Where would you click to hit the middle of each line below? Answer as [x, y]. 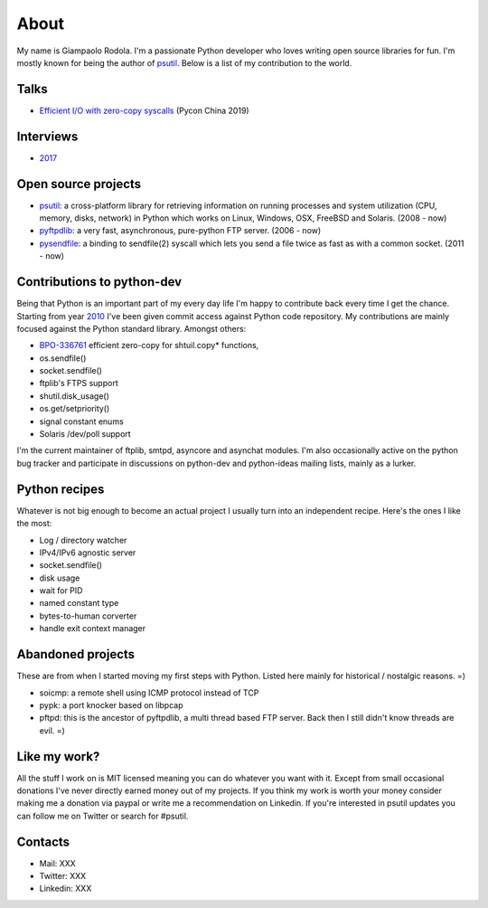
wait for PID [61, 591]
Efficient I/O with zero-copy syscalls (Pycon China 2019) [144, 110]
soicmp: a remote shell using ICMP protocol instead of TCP [149, 693]
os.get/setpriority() [75, 409]
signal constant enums [81, 421]
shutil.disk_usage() [75, 396]
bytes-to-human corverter [88, 616]
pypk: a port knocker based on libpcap [111, 705]
